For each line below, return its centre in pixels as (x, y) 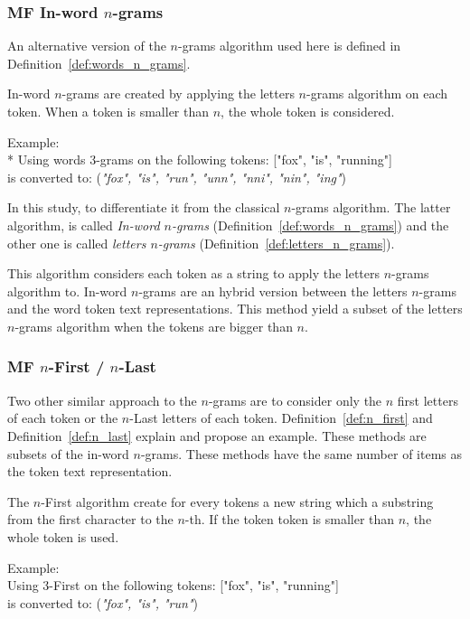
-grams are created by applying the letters (178, 94)
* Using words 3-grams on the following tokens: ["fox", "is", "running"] (200, 159)
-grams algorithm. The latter (371, 207)
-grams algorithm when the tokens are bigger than (154, 326)
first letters (428, 400)
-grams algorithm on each (377, 94)
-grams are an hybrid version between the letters (273, 291)
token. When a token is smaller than (108, 111)
